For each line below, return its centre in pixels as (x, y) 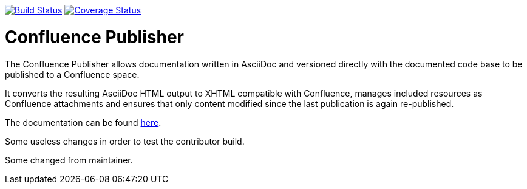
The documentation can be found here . (83, 122)
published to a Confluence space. (72, 74)
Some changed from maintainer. (69, 160)
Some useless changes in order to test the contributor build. (125, 141)
